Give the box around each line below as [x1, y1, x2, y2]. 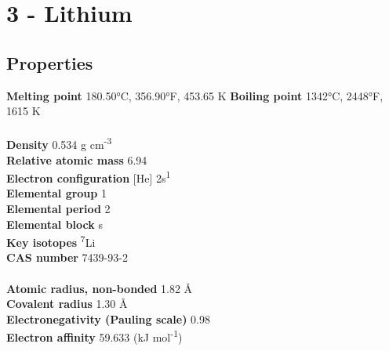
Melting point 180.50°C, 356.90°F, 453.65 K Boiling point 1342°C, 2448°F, [6, 87, 384, 103]
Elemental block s [6, 215, 103, 232]
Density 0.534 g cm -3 [6, 134, 112, 153]
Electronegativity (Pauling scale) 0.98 [6, 310, 210, 327]
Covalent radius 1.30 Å [6, 295, 128, 312]
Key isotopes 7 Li [6, 232, 96, 250]
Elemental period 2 [6, 201, 111, 217]
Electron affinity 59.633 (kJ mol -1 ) [6, 327, 183, 346]
